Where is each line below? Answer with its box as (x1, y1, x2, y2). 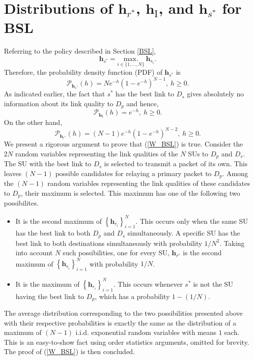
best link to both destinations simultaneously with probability (15, 238, 202, 248)
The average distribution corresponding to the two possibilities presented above (4, 308, 243, 318)
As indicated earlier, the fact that (4, 89, 105, 99)
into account (15, 247, 53, 258)
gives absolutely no (187, 89, 244, 99)
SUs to (188, 148, 208, 158)
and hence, (126, 98, 159, 108)
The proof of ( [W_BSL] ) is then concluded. (4, 346, 135, 357)
